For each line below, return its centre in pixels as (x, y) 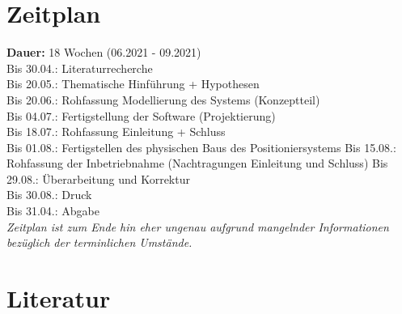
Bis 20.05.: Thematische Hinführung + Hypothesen (133, 84)
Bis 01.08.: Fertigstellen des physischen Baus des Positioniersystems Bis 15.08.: (201, 147)
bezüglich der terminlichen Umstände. (99, 242)
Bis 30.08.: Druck (49, 195)
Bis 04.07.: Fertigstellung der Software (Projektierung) (141, 115)
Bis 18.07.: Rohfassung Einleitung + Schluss (116, 132)
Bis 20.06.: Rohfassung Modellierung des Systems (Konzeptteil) (163, 99)
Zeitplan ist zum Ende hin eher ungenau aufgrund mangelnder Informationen (198, 226)
